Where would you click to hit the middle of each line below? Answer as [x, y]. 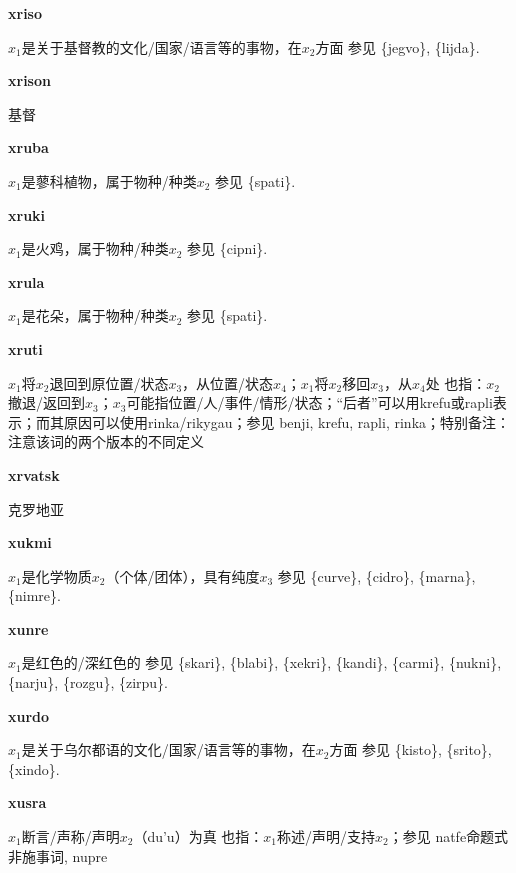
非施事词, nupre [58, 855]
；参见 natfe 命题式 [448, 836]
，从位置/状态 [228, 382]
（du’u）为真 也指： [198, 836]
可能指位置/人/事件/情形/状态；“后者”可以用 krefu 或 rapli [309, 402]
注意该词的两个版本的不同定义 [106, 441]
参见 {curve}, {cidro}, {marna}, [376, 575]
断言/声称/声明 [70, 836]
